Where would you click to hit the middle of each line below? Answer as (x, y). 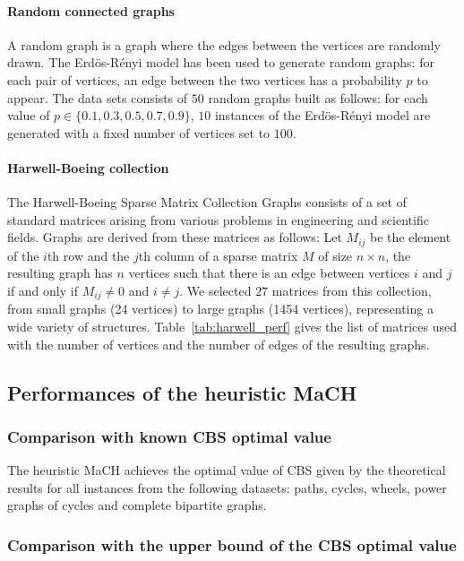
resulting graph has (60, 273)
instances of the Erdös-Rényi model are (322, 115)
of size (335, 255)
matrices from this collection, (352, 290)
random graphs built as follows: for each (318, 97)
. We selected (215, 290)
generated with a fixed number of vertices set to (139, 132)
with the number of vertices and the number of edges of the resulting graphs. (219, 344)
